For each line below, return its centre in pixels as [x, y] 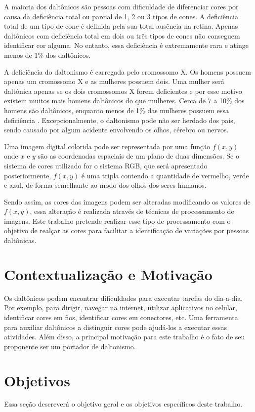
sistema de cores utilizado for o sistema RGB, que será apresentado [106, 165]
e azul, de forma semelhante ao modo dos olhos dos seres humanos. [105, 185]
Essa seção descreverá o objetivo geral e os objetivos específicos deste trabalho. [123, 404]
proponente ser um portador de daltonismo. [70, 346]
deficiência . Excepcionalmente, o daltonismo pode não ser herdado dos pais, [120, 120]
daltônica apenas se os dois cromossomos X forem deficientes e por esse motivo [123, 91]
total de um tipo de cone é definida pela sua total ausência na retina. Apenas [121, 26]
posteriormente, [28, 175]
